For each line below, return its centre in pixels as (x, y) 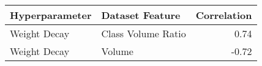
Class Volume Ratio (144, 33)
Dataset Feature (141, 15)
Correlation (224, 15)
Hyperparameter (51, 15)
